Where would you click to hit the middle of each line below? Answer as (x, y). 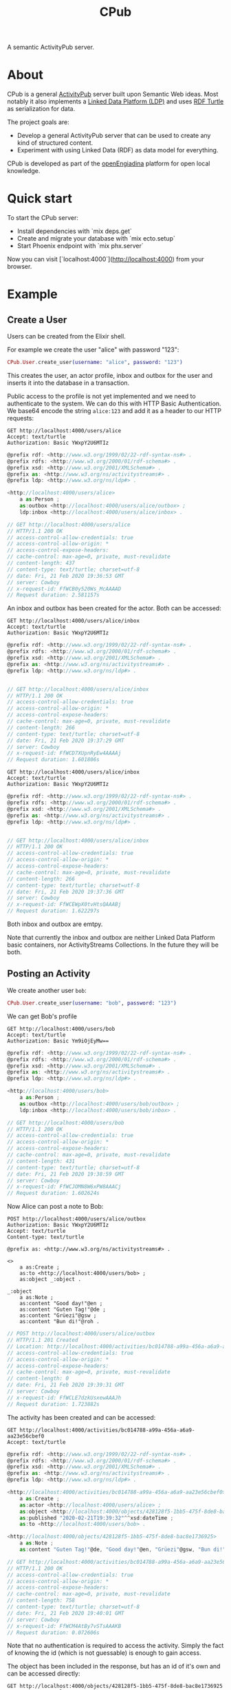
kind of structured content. (55, 143)
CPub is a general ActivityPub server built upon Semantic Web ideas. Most (113, 94)
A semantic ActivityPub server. (51, 47)
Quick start (40, 199)
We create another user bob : (47, 990)
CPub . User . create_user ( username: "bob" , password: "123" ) (92, 1003)
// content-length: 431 (41, 1161)
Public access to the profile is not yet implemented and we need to (101, 396)
